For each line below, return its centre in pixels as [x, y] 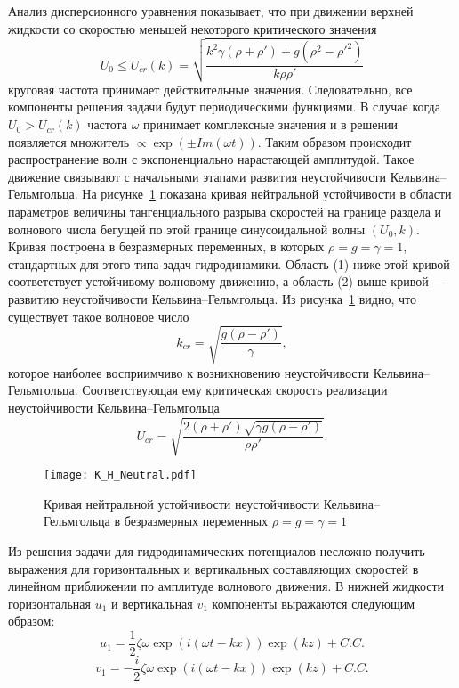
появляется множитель [69, 141]
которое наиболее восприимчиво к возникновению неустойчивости [189, 372]
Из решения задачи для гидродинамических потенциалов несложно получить [217, 550]
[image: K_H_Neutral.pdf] [120, 475]
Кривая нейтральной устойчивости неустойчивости [182, 503]
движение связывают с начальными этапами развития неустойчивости [197, 176]
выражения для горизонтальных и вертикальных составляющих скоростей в [213, 568]
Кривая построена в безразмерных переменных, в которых [166, 246]
